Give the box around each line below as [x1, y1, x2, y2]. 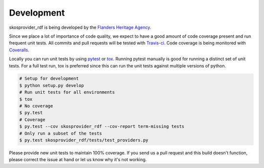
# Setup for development [19, 76, 79, 82]
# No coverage [19, 103, 53, 109]
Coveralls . [9, 47, 29, 53]
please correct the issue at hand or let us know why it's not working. [9, 157, 147, 163]
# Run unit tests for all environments [19, 89, 115, 95]
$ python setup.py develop [19, 83, 84, 88]
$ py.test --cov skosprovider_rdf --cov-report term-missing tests [19, 124, 185, 129]
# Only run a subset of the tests [19, 130, 102, 136]
